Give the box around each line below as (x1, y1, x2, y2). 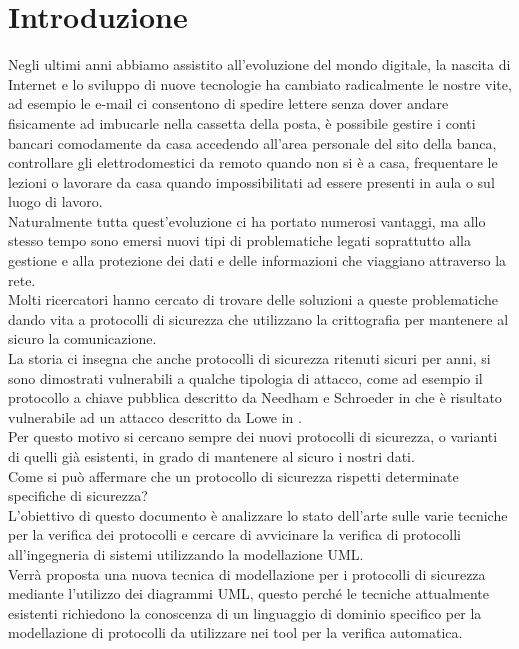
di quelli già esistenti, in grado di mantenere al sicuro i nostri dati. (8, 446, 415, 466)
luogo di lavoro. (8, 191, 103, 212)
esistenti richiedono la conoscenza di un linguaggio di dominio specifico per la (8, 602, 482, 623)
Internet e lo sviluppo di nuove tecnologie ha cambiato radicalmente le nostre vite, (8, 73, 512, 94)
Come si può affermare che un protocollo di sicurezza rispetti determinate (8, 465, 459, 486)
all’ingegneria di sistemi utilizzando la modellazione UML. (8, 543, 364, 564)
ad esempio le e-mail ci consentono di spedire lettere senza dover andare (8, 93, 449, 114)
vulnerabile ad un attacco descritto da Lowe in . (8, 406, 302, 427)
